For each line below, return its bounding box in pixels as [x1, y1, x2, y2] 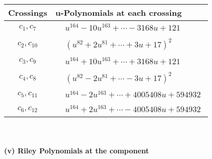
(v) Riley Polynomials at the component [4, 145, 149, 155]
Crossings [8, 7, 48, 18]
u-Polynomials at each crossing [55, 7, 182, 18]
